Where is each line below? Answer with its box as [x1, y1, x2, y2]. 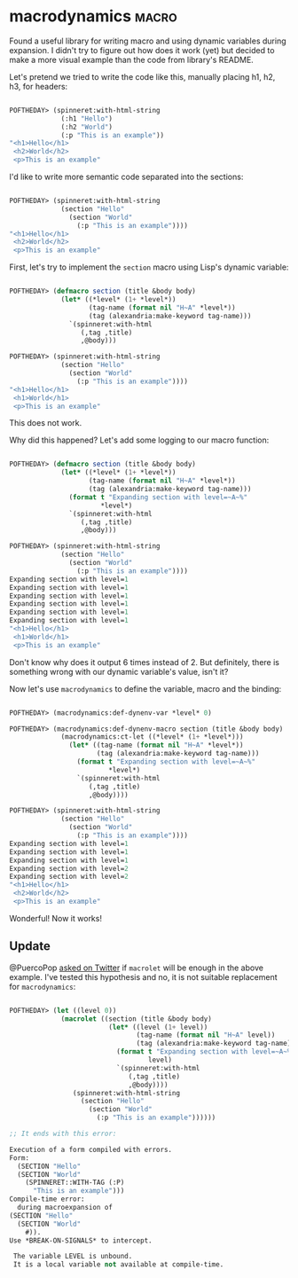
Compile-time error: [9, 1195, 86, 1204]
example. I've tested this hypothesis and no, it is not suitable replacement [9, 971, 278, 982]
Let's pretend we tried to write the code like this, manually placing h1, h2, [9, 71, 276, 82]
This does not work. [9, 418, 82, 428]
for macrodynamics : [9, 981, 76, 992]
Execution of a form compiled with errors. [9, 1145, 173, 1154]
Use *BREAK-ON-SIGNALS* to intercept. [9, 1235, 153, 1245]
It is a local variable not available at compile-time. [12, 1260, 224, 1269]
